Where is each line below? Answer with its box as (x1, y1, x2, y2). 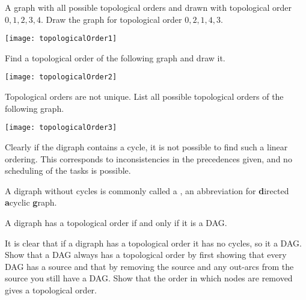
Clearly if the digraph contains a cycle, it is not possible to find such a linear (5, 140, 288, 153)
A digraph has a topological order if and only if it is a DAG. (5, 216, 227, 228)
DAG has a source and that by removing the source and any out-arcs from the (5, 260, 294, 272)
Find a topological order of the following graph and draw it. (5, 51, 225, 64)
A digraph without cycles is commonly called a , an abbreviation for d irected (5, 184, 289, 197)
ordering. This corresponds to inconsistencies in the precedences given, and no (5, 152, 292, 165)
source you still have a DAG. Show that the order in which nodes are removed (5, 272, 293, 284)
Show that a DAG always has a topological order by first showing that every (5, 248, 287, 261)
